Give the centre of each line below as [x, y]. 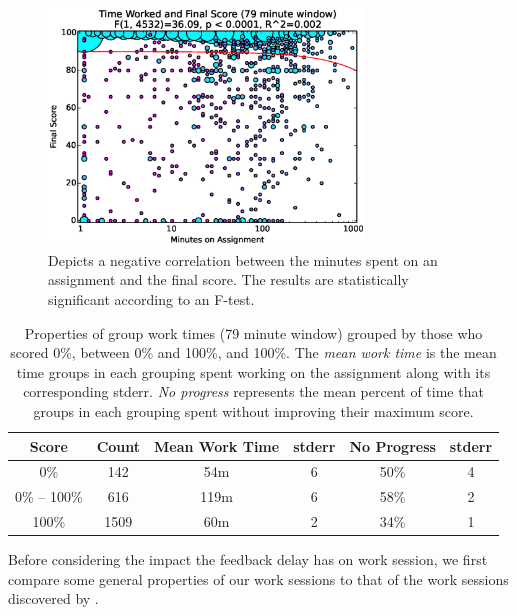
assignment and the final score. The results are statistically [228, 279]
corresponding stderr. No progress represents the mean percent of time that [253, 391]
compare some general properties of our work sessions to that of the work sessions [258, 578]
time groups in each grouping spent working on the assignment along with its [253, 371]
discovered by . [53, 598]
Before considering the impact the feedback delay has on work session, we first [248, 559]
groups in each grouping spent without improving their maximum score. [253, 410]
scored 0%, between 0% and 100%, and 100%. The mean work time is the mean [253, 352]
